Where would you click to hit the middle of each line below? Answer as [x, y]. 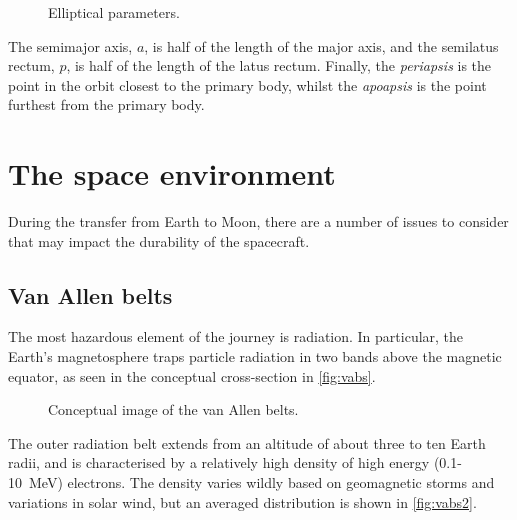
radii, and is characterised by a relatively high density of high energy [219, 462]
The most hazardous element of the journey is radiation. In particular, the [236, 336]
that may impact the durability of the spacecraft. [159, 240]
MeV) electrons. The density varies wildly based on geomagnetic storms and [261, 482]
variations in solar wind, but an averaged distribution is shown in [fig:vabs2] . [242, 501]
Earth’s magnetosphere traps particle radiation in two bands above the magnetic [255, 356]
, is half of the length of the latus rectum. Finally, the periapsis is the [279, 65]
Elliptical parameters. [114, 12]
